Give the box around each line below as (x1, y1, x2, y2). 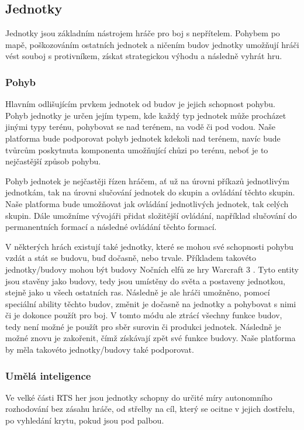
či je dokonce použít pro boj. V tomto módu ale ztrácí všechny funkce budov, (5, 309, 282, 321)
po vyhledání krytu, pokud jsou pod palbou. (5, 414, 164, 426)
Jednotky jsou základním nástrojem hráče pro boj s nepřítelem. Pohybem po (5, 27, 280, 39)
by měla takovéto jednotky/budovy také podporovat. (5, 343, 194, 356)
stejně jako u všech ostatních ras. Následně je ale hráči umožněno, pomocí (5, 286, 270, 298)
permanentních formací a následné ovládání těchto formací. (5, 221, 217, 233)
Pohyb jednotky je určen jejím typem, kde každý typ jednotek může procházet (5, 109, 286, 121)
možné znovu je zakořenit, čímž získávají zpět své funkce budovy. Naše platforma (5, 332, 296, 344)
